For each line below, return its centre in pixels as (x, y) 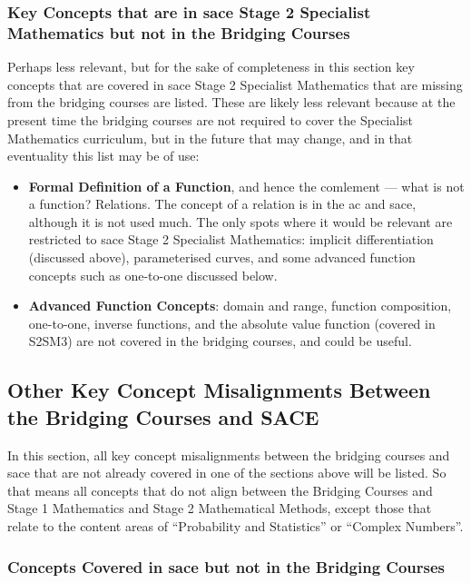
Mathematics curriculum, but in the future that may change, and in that (210, 138)
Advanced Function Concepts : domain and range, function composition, (240, 306)
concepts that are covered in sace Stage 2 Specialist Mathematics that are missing (235, 84)
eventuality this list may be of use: (103, 156)
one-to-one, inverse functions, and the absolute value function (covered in (232, 323)
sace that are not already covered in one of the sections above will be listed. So (227, 473)
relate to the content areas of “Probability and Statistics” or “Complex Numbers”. (235, 526)
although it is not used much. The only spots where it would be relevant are (240, 221)
